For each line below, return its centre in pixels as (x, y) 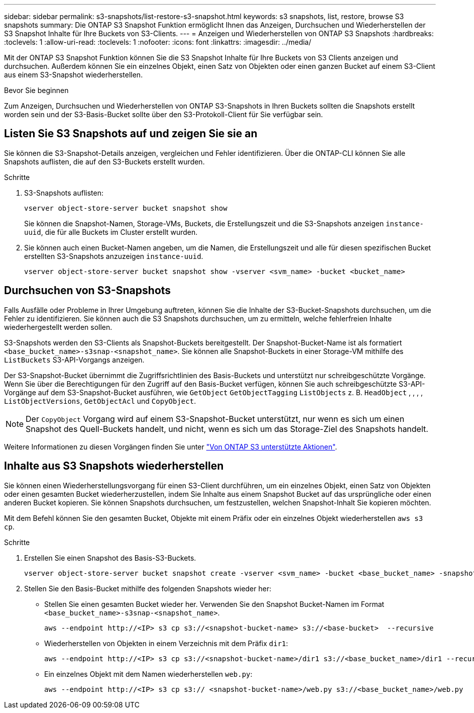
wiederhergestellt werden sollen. (58, 327)
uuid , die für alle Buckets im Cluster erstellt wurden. (111, 232)
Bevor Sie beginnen (36, 90)
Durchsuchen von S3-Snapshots (88, 291)
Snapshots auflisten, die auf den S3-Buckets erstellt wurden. (104, 161)
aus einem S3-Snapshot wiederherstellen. (74, 75)
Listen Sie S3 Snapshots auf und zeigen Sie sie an (131, 134)
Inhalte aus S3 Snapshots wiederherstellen (114, 466)
